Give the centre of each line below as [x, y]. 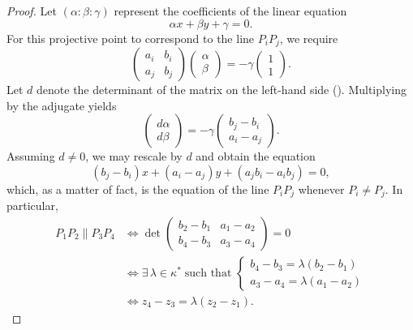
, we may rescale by [134, 156]
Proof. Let [32, 11]
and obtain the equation [256, 156]
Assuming [31, 156]
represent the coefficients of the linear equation [230, 11]
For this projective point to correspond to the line [131, 38]
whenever [321, 189]
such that [208, 273]
